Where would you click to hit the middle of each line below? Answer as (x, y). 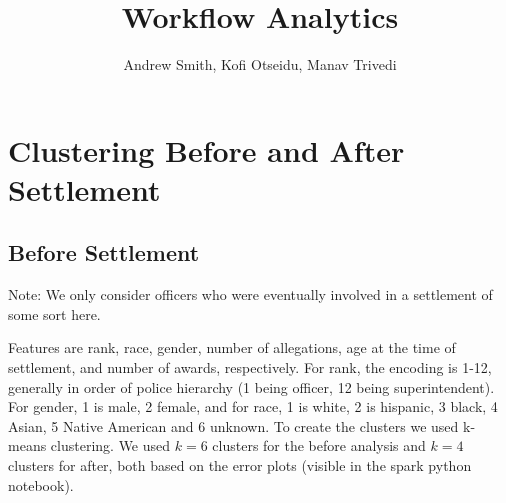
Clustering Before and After (206, 149)
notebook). (41, 484)
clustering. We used (110, 445)
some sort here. (54, 313)
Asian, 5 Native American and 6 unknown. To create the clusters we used (233, 425)
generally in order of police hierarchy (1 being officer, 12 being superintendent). (251, 386)
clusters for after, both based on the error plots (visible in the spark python (240, 465)
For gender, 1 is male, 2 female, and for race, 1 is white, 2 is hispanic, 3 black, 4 (253, 406)
